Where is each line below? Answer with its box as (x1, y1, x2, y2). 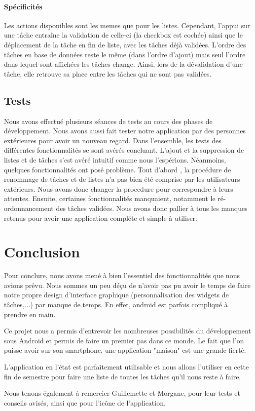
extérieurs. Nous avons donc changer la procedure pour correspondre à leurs (4, 183, 233, 194)
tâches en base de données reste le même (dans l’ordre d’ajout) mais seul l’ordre (4, 49, 246, 59)
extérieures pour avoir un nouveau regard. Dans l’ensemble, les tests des (4, 135, 221, 145)
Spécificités (4, 1, 42, 11)
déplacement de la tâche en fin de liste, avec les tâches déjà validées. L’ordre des (4, 39, 246, 49)
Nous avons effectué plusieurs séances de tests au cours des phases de (4, 116, 213, 126)
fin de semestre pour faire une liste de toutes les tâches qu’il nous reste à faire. (4, 371, 241, 381)
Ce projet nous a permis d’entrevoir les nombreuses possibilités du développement (4, 326, 251, 336)
